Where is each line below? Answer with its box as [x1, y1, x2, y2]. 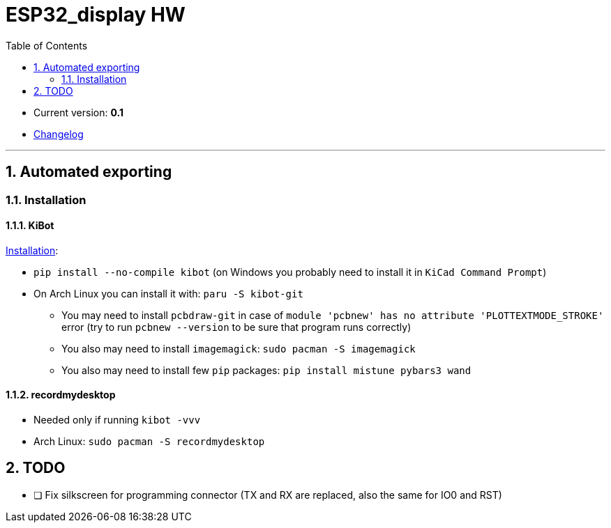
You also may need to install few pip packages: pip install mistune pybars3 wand [61, 364, 472, 376]
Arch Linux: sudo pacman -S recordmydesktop [33, 435, 265, 448]
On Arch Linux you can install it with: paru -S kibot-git [33, 287, 303, 300]
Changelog [33, 127, 84, 140]
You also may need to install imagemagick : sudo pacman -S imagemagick [61, 342, 416, 355]
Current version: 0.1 [33, 106, 123, 118]
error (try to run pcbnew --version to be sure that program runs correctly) [61, 320, 412, 333]
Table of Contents [6, 39, 88, 52]
